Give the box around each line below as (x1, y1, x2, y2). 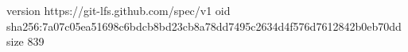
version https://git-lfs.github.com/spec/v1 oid (6, 2, 231, 18)
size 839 (6, 33, 45, 50)
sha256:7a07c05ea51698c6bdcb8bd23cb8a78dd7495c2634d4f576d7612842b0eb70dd (6, 17, 402, 34)
